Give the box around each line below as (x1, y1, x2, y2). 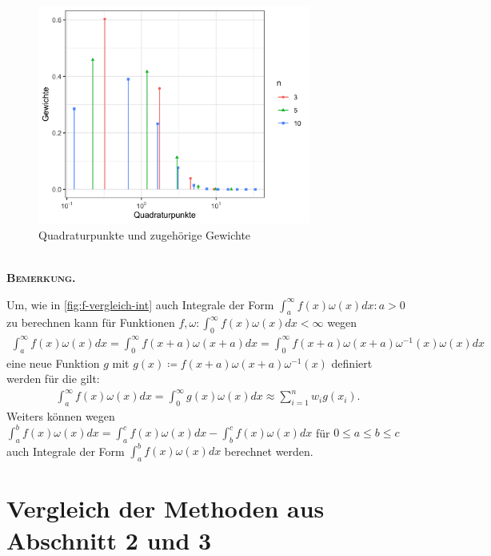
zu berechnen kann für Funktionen (6, 314, 175, 331)
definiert (331, 354, 373, 371)
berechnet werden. (224, 442, 313, 459)
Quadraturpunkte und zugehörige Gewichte (38, 226, 251, 243)
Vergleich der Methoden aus (6, 492, 325, 525)
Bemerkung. (6, 269, 76, 286)
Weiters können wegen (6, 408, 115, 425)
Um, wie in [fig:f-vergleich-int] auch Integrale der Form (6, 296, 274, 312)
